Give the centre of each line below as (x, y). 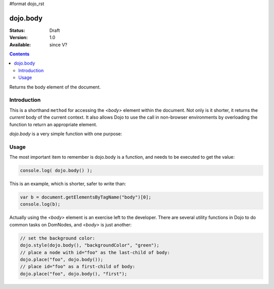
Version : (19, 38)
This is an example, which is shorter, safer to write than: (68, 184)
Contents (20, 54)
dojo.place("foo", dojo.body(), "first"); (74, 274)
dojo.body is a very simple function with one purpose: (66, 134)
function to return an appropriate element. (53, 124)
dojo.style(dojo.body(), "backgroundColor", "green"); (90, 245)
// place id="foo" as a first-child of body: (78, 267)
